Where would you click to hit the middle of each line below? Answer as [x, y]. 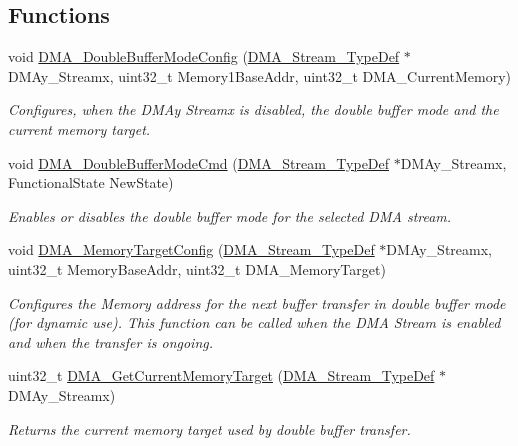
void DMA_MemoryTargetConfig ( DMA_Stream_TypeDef [191, 249]
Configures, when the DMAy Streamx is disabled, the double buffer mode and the [253, 109]
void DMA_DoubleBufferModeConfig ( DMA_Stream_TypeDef [204, 56]
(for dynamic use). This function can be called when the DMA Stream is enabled [254, 322]
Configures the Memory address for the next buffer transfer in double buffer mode [257, 302]
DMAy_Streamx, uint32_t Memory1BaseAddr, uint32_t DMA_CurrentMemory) [260, 75]
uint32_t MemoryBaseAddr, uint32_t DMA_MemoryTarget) [197, 268]
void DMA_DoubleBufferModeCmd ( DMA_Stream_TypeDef [199, 162]
